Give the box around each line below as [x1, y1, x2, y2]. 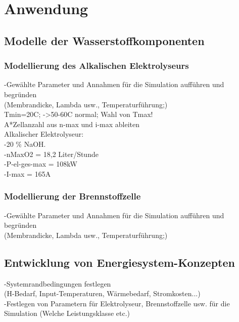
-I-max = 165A [4, 168, 51, 179]
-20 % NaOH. [4, 138, 46, 149]
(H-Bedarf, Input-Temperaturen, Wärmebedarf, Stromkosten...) [4, 288, 201, 299]
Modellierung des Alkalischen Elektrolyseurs [4, 59, 189, 72]
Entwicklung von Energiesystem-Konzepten [4, 254, 235, 270]
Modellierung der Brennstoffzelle [4, 190, 141, 203]
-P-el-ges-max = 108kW [4, 158, 77, 169]
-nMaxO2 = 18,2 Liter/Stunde [4, 148, 99, 159]
